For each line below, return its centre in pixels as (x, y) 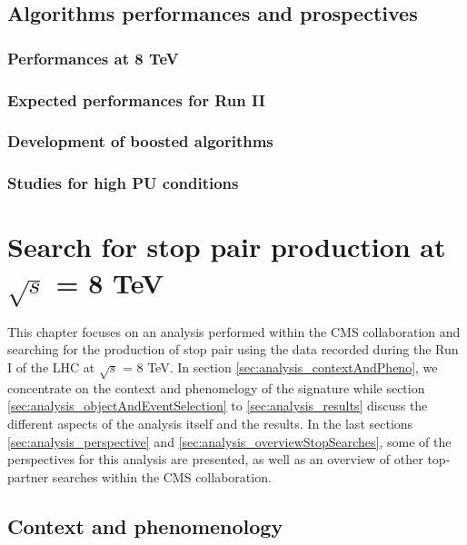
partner (28, 476)
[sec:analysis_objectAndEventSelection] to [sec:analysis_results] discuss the (218, 406)
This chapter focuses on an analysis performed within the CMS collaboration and (234, 331)
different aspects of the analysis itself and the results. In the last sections (210, 423)
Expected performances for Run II (136, 99)
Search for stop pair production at (227, 247)
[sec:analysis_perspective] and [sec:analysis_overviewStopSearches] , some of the (229, 441)
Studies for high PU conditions (123, 183)
